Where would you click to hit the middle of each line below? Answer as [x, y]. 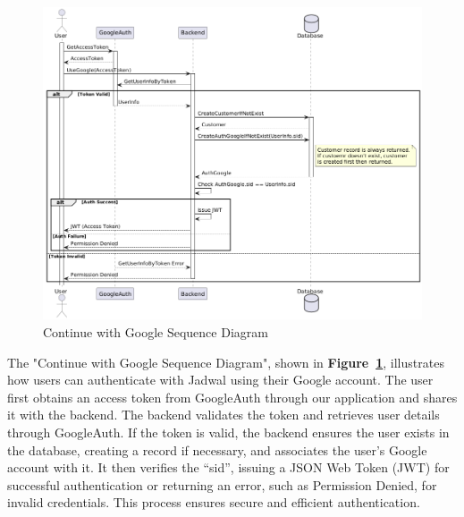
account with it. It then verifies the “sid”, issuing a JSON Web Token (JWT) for [228, 467]
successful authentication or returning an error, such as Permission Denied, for [222, 484]
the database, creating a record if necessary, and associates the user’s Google [217, 449]
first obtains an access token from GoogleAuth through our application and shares [232, 397]
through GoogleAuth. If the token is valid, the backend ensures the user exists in [228, 432]
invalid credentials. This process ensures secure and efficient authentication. [214, 502]
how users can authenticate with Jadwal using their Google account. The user [220, 380]
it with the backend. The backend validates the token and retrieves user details [224, 415]
